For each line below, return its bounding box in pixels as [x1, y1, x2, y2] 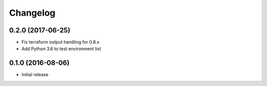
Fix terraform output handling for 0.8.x [21, 39, 100, 45]
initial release [21, 72, 49, 78]
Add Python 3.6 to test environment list [21, 46, 101, 52]
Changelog [9, 7, 55, 18]
